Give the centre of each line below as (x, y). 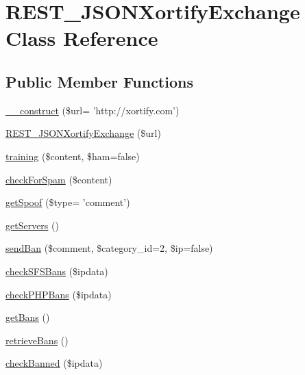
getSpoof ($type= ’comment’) (68, 202)
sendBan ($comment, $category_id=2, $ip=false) (109, 248)
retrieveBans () (37, 340)
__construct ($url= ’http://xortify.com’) (93, 110)
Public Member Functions (99, 81)
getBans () (28, 317)
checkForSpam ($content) (59, 179)
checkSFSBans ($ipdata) (57, 271)
